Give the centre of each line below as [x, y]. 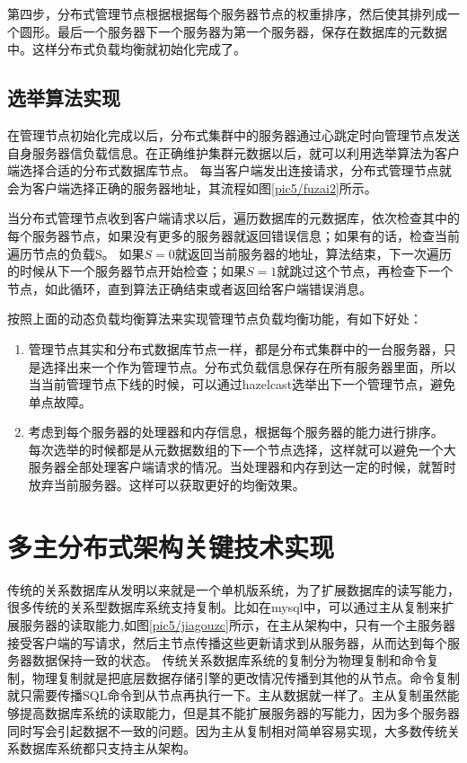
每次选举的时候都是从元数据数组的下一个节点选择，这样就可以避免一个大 [242, 449]
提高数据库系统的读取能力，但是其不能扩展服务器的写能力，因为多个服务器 [239, 712]
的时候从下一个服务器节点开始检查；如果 [127, 271]
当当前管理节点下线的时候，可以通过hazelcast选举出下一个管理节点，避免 [242, 384]
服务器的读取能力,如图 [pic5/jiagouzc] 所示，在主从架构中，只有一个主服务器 [237, 624]
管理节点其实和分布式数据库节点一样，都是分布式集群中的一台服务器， [236, 348]
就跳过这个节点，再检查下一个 [365, 271]
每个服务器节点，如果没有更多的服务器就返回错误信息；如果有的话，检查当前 [233, 235]
